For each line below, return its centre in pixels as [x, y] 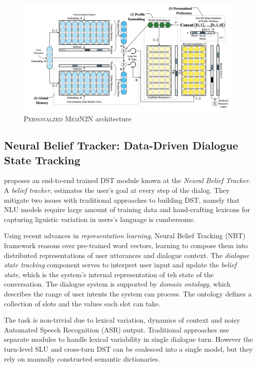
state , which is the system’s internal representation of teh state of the [109, 274]
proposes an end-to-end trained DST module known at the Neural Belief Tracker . [127, 180]
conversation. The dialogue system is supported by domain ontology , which [117, 284]
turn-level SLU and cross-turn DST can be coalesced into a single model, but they [128, 349]
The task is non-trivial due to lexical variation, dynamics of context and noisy [122, 320]
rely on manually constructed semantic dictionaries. [82, 358]
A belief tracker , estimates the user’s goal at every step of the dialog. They [117, 190]
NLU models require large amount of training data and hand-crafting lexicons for [127, 209]
